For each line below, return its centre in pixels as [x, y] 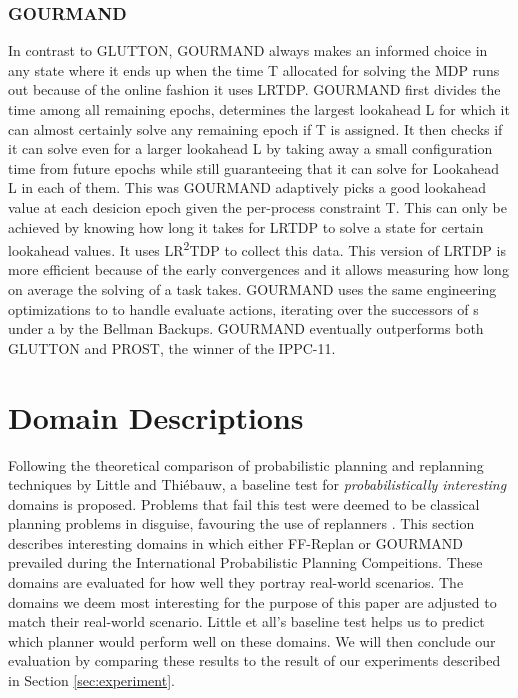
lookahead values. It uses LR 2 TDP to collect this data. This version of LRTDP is [257, 248]
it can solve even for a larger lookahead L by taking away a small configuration [250, 148]
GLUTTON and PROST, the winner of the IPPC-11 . [172, 347]
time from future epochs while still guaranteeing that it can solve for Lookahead [253, 167]
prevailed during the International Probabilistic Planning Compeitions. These [245, 562]
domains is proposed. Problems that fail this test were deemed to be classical [244, 503]
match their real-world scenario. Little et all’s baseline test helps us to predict [246, 621]
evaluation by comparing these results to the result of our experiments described [254, 660]
